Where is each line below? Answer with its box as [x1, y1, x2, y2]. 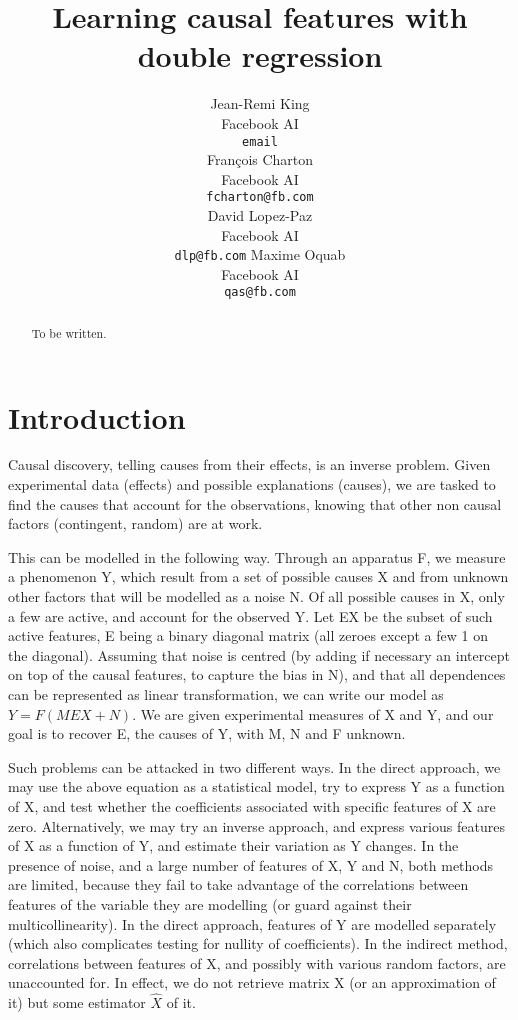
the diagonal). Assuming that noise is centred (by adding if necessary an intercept [8, 644, 510, 665]
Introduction [8, 396, 186, 437]
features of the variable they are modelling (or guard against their [8, 893, 412, 914]
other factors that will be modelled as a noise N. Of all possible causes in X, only [8, 586, 505, 607]
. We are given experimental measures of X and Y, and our [132, 703, 494, 724]
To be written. [31, 324, 107, 341]
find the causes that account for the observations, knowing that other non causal [8, 493, 502, 514]
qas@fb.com [224, 285, 296, 300]
